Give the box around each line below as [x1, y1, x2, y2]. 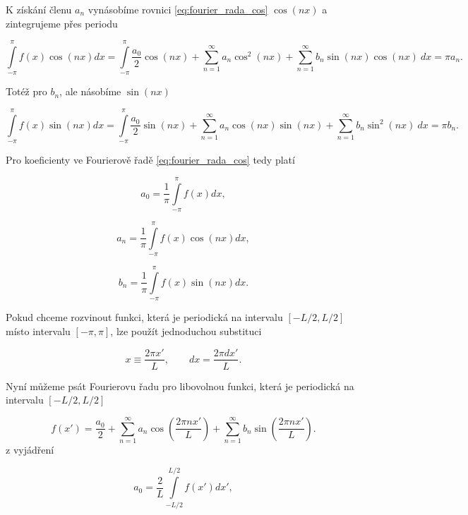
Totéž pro [6, 84, 47, 99]
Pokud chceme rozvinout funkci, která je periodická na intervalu [6, 310, 283, 325]
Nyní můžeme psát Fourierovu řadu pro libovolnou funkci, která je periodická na [6, 378, 354, 393]
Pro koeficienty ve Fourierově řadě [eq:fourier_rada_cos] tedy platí [6, 152, 295, 167]
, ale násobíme [59, 84, 121, 99]
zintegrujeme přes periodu [6, 16, 118, 30]
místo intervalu [6, 323, 71, 338]
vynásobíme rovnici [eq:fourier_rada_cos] [88, 2, 268, 16]
